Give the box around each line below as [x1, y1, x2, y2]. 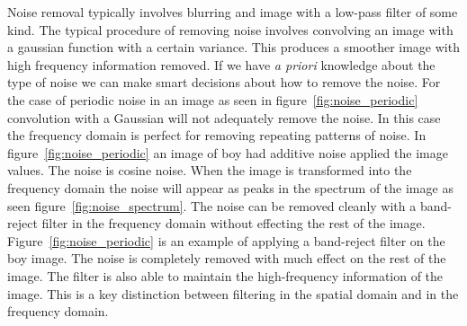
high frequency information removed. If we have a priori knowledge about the [7, 55, 436, 74]
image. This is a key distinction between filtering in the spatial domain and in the [7, 284, 459, 303]
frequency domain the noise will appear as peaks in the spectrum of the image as [7, 178, 454, 197]
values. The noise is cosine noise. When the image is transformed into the [7, 161, 412, 180]
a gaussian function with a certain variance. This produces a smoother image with [7, 38, 460, 57]
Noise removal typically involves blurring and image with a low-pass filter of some [7, 3, 458, 21]
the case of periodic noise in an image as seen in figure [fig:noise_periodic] [7, 90, 418, 109]
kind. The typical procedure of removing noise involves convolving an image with [7, 20, 454, 39]
